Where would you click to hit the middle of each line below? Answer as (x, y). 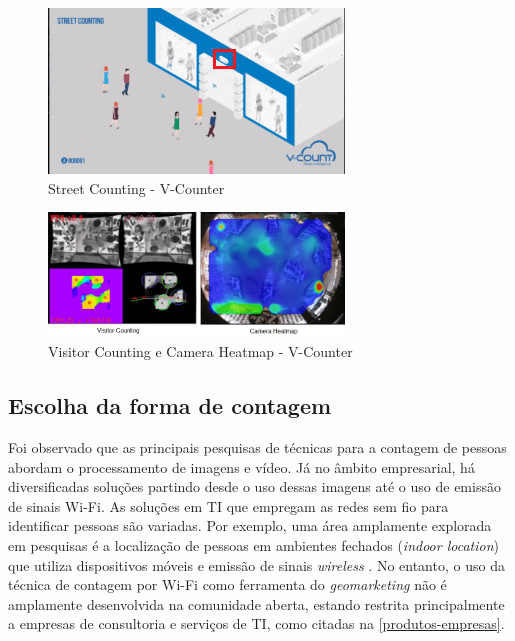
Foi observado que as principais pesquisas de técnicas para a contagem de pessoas (257, 446)
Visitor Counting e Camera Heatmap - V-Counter (200, 351)
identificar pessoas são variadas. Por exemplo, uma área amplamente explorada (250, 525)
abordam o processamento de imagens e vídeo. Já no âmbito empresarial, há (241, 466)
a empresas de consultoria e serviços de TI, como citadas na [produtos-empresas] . (256, 623)
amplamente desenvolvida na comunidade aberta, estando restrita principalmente (256, 603)
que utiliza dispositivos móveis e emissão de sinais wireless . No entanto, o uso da (256, 564)
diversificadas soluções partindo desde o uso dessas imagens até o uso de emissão (254, 486)
